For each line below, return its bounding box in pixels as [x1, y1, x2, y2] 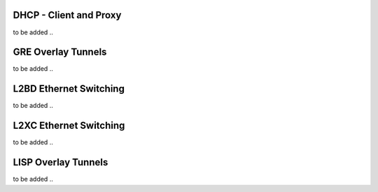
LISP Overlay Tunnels [13, 156, 108, 168]
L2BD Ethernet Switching [13, 83, 125, 95]
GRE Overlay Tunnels [13, 46, 107, 58]
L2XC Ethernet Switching [13, 120, 125, 132]
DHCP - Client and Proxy [13, 9, 122, 21]
